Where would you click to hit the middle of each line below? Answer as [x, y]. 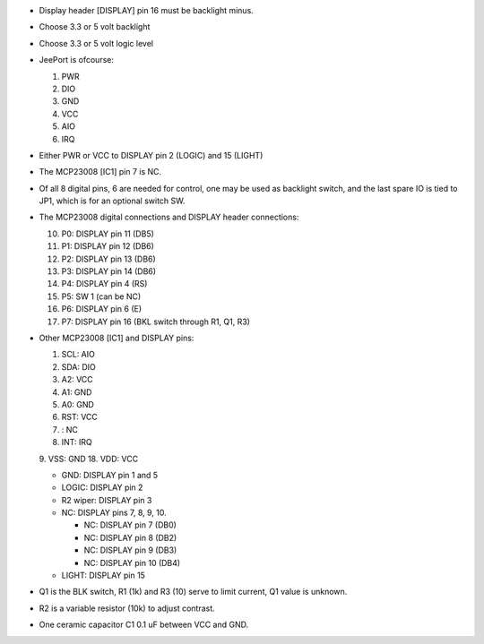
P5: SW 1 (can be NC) [101, 296]
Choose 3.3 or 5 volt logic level [96, 43]
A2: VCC [77, 380]
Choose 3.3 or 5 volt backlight [95, 27]
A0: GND [78, 404]
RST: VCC [80, 417]
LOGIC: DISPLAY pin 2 [102, 487]
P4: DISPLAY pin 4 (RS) [104, 284]
